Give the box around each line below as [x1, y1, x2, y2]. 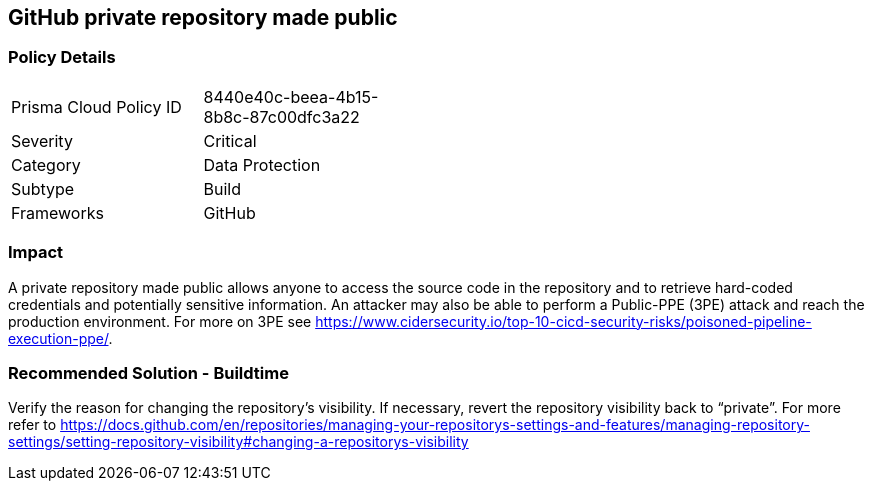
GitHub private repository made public [8, 5, 398, 30]
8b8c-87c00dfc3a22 [203, 106, 360, 127]
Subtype [11, 178, 75, 199]
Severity [11, 130, 73, 151]
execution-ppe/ [8, 329, 109, 347]
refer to [8, 416, 57, 434]
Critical [203, 130, 257, 151]
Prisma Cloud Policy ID [11, 96, 182, 117]
